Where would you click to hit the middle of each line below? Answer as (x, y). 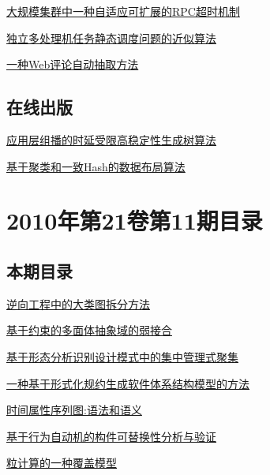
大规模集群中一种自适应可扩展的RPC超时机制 (123, 11)
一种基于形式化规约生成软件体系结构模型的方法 (128, 383)
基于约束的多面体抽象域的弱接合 (89, 330)
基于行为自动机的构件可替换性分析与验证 (111, 436)
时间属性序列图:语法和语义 (74, 410)
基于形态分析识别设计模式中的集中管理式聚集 (122, 356)
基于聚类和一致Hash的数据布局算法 (96, 166)
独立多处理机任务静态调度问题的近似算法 (111, 37)
